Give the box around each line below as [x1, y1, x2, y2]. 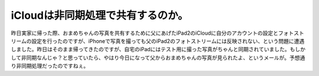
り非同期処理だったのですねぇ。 [11, 62, 89, 70]
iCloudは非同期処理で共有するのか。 [11, 9, 188, 22]
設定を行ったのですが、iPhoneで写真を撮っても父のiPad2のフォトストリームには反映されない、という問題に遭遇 [31, 37, 305, 44]
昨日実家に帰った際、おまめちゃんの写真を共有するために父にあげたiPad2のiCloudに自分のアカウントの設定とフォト [11, 29, 294, 37]
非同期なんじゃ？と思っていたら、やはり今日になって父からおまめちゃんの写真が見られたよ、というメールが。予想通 [21, 54, 305, 61]
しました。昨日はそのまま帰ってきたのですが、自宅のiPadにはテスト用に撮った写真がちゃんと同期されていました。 [11, 46, 290, 53]
